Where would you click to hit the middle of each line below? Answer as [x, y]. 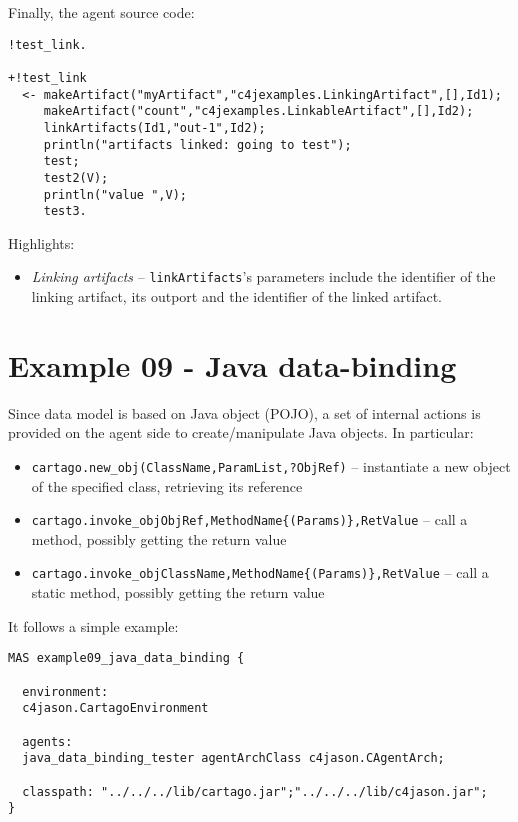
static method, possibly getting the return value [178, 592]
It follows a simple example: [93, 625]
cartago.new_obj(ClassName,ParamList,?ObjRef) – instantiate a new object [271, 465]
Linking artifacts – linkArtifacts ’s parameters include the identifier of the [263, 276]
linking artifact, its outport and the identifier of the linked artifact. [236, 296]
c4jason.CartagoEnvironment [115, 708]
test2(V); [76, 177]
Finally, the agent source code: [101, 12]
